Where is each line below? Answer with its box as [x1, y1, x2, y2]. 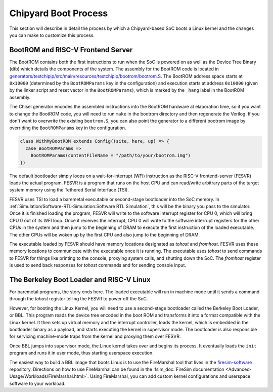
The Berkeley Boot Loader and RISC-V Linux [9, 276, 151, 284]
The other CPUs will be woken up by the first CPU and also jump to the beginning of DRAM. [9, 231, 200, 238]
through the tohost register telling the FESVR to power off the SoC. [9, 296, 148, 302]
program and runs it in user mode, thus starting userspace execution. [9, 350, 154, 356]
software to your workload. [9, 380, 66, 386]
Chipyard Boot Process [9, 8, 108, 19]
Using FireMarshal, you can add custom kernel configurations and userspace [89, 373, 251, 379]
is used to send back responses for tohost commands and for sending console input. [9, 262, 187, 268]
